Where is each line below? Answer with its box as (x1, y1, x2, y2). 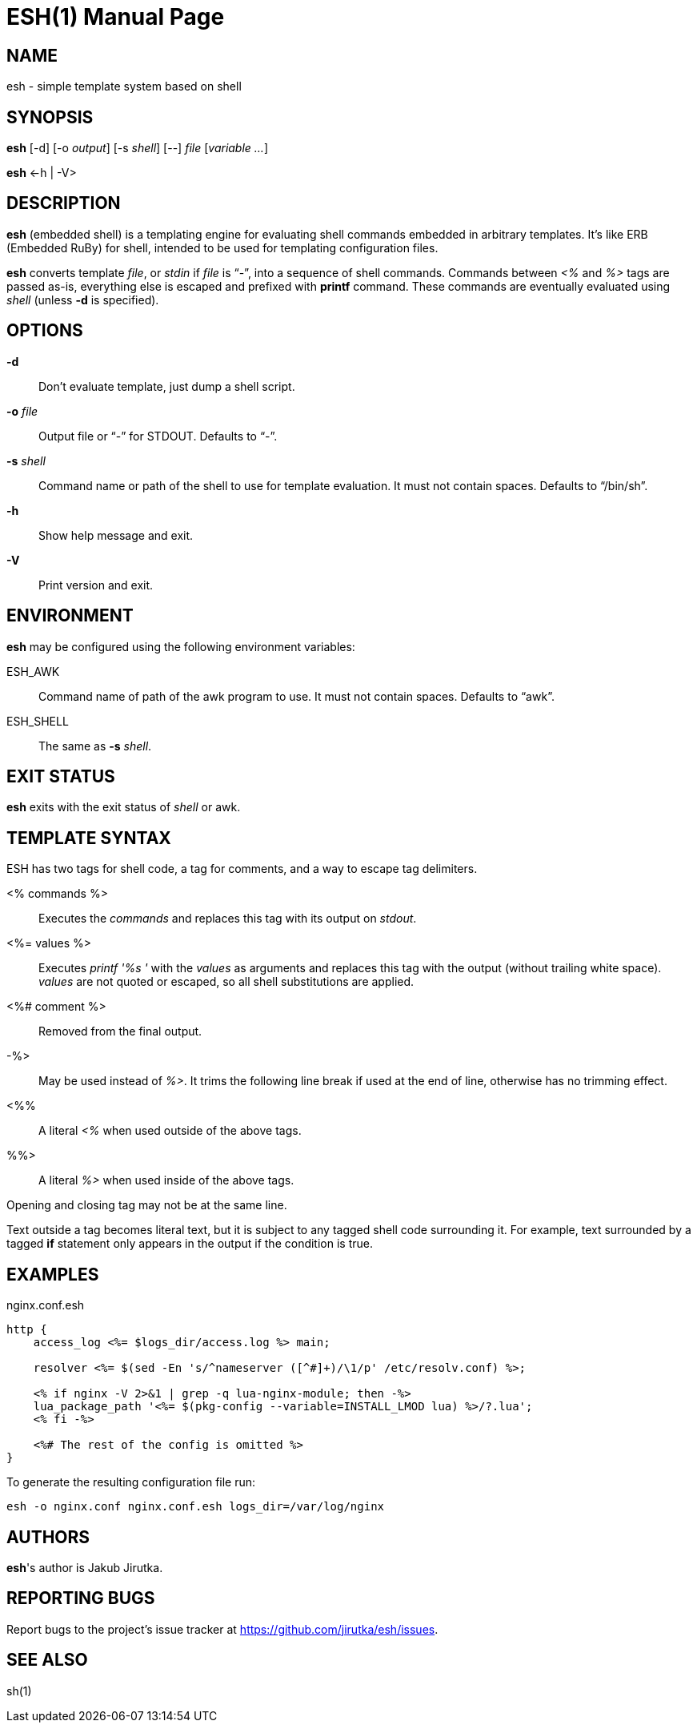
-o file (6, 404, 38, 418)
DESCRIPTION (6, 193, 121, 214)
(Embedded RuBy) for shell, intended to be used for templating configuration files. (6, 240, 439, 255)
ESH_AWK (6, 664, 60, 678)
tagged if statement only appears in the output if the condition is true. (6, 1236, 373, 1251)
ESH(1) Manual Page (6, 3, 225, 30)
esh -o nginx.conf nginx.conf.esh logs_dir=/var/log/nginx (6, 1500, 385, 1514)
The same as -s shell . (38, 738, 152, 753)
